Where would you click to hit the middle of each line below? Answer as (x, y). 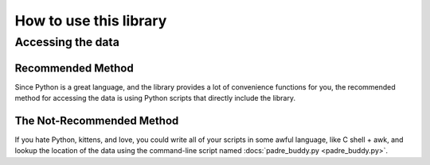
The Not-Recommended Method (97, 120)
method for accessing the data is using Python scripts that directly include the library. (155, 98)
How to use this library (91, 21)
